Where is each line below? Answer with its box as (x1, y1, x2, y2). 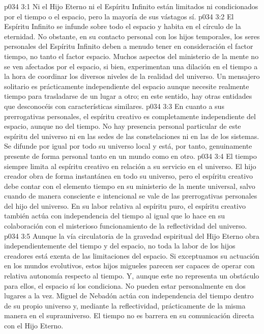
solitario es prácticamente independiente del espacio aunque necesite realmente (4, 80, 249, 91)
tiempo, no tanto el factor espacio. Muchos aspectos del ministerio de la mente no (4, 50, 259, 61)
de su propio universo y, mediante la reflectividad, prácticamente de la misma (4, 300, 246, 311)
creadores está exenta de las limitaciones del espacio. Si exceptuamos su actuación (4, 250, 259, 261)
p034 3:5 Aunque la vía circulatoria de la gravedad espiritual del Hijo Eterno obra (4, 230, 259, 241)
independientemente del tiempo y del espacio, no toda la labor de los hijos (4, 240, 236, 251)
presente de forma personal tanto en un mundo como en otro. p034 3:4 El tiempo (4, 150, 257, 161)
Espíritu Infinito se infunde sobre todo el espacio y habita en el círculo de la (4, 21, 241, 32)
